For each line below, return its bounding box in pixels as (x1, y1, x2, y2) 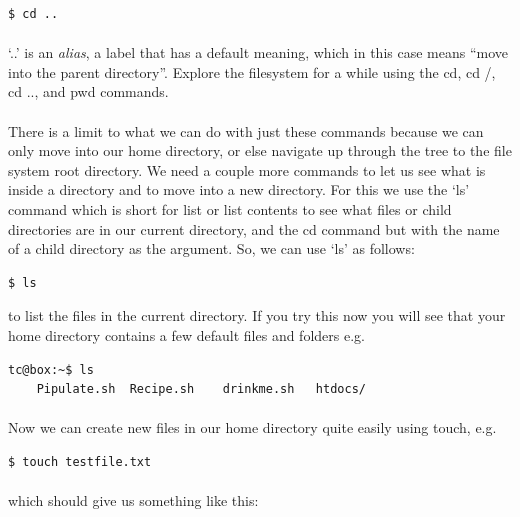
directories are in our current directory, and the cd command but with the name (8, 218, 500, 239)
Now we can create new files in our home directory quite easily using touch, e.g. (8, 417, 497, 438)
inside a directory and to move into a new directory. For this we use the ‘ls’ (8, 179, 470, 200)
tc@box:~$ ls (8, 362, 94, 377)
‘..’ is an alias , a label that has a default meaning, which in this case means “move (8, 42, 508, 63)
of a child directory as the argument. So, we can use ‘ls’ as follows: (8, 238, 415, 259)
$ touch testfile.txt (8, 454, 152, 469)
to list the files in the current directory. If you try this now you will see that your (8, 305, 506, 326)
